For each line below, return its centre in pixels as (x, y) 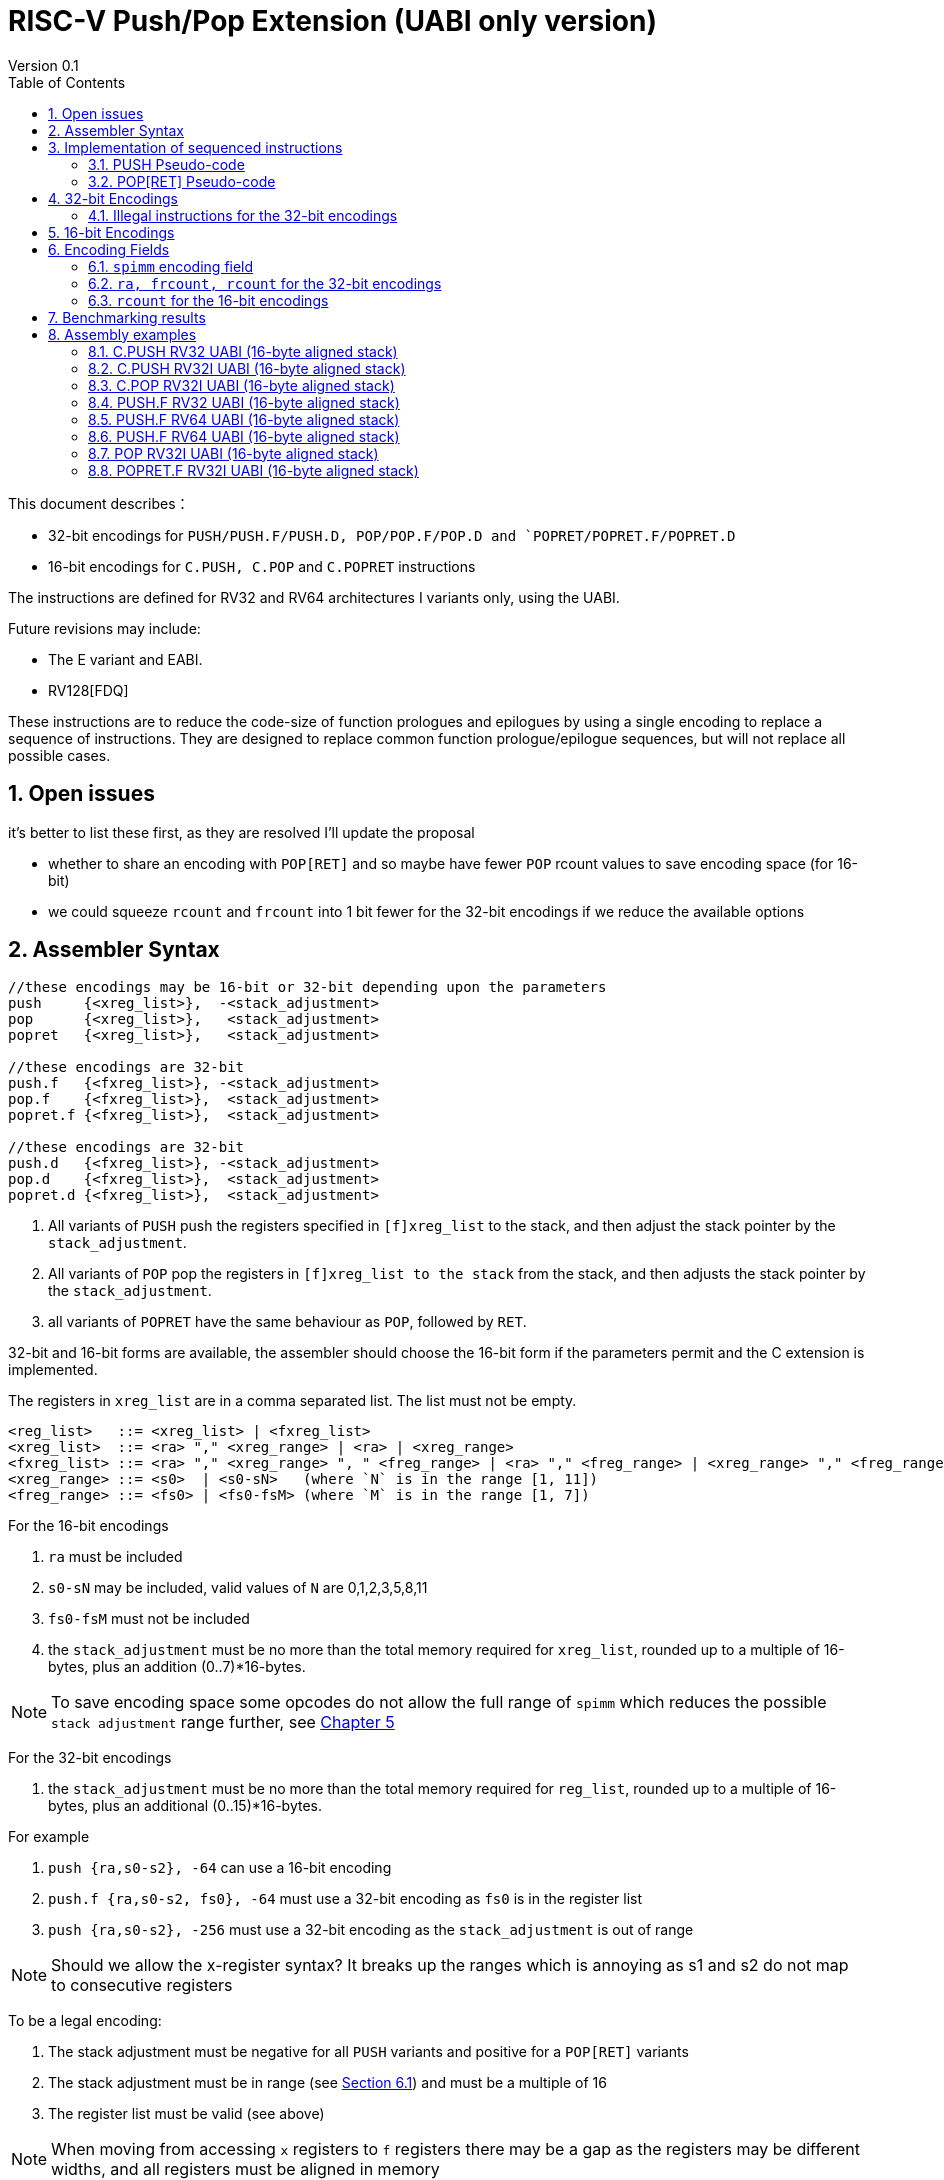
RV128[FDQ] (88, 690)
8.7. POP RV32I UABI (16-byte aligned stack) (233, 453)
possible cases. (59, 755)
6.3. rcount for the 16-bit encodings (208, 300)
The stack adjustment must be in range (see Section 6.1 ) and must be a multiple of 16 (327, 2083)
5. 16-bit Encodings (111, 232)
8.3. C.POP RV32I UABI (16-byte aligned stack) (241, 385)
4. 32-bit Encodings (113, 198)
